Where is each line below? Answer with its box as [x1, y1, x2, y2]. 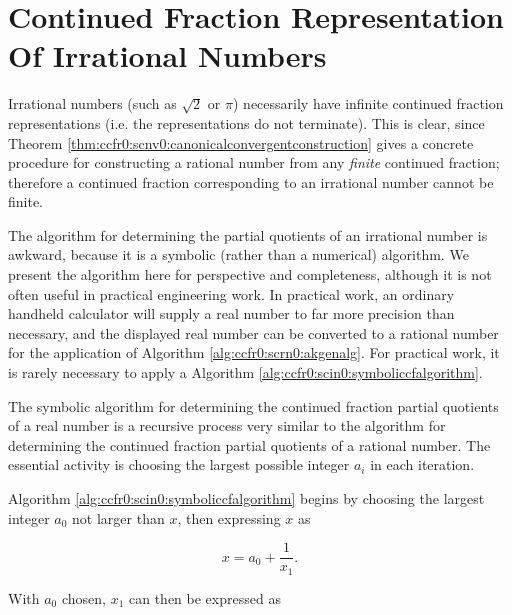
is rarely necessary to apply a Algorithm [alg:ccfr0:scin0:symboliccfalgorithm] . [8, 362, 483, 383]
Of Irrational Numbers [8, 35, 327, 76]
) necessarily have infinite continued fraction [232, 93, 504, 114]
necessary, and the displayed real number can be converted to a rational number [8, 322, 499, 343]
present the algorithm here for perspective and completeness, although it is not [8, 264, 492, 285]
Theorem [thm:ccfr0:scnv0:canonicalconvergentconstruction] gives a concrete [8, 132, 474, 153]
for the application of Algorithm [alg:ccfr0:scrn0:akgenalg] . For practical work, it [8, 342, 500, 363]
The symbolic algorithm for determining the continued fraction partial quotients [8, 395, 499, 416]
